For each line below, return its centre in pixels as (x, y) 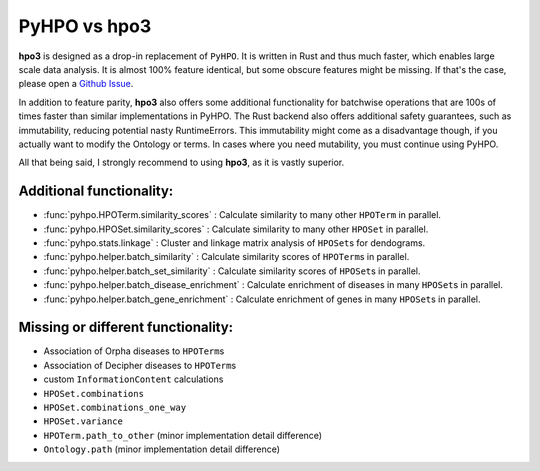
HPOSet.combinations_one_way (115, 407)
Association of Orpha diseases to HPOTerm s (134, 351)
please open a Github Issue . (76, 84)
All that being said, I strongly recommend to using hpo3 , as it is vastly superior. (181, 162)
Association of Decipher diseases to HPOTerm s (140, 365)
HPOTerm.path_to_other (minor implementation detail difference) (183, 435)
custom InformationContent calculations (133, 379)
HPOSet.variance (83, 421)
